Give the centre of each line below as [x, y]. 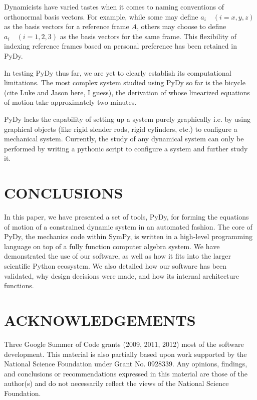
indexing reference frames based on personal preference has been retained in [120, 46]
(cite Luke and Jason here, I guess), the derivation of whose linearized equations [127, 92]
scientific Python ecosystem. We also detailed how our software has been [115, 266]
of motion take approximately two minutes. [70, 102]
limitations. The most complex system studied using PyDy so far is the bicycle [125, 82]
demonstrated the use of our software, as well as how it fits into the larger [117, 256]
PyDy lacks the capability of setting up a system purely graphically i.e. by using [127, 119]
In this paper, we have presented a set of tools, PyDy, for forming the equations [126, 217]
